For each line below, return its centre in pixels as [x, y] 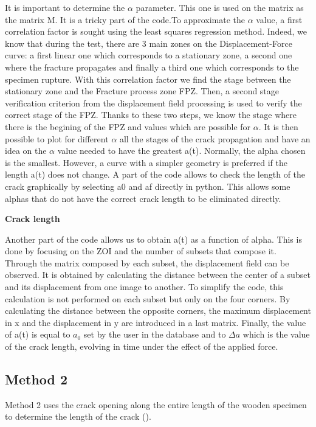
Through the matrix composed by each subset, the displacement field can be [147, 262]
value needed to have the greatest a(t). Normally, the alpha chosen [181, 151]
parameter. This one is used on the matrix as [220, 7]
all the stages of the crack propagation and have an [215, 138]
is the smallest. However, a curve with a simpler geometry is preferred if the [146, 162]
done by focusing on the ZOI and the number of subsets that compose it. [141, 251]
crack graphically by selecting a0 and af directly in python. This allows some [148, 186]
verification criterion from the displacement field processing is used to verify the [153, 102]
